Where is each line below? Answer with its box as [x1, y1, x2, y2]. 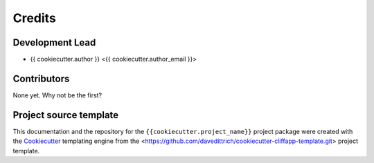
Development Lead [12, 37, 96, 48]
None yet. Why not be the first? [12, 90, 103, 99]
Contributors [12, 73, 70, 84]
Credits [12, 10, 57, 26]
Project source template [12, 109, 119, 121]
